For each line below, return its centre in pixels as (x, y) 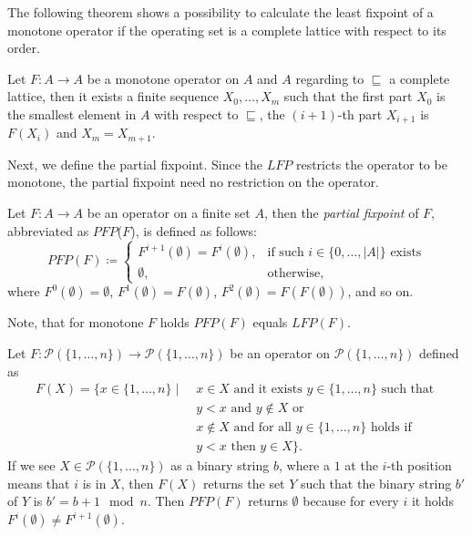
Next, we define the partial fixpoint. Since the (135, 164)
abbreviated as (48, 230)
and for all (263, 428)
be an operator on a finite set (169, 213)
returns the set (244, 483)
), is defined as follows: (194, 230)
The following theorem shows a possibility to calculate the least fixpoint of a (221, 12)
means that (39, 483)
